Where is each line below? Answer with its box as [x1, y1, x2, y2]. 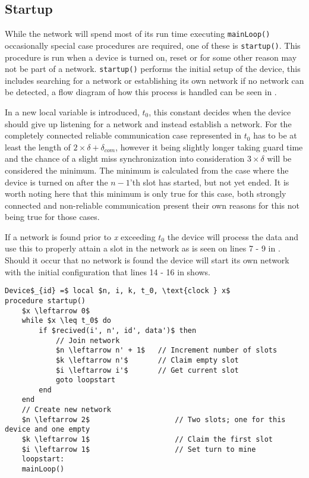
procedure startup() [5, 296, 86, 305]
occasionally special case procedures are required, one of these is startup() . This [5, 39, 301, 51]
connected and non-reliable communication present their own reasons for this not [5, 199, 299, 211]
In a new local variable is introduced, [5, 105, 140, 118]
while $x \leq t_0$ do [21, 316, 111, 325]
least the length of [5, 140, 71, 153]
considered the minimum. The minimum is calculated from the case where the [5, 163, 289, 176]
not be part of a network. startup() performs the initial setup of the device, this [5, 62, 301, 75]
